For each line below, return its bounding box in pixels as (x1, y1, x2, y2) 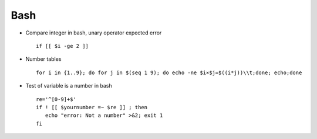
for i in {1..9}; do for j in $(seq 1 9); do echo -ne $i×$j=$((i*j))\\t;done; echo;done (36, 69, 302, 76)
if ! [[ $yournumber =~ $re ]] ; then (36, 104, 148, 110)
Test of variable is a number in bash (25, 82, 113, 89)
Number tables (25, 55, 62, 62)
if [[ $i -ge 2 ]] (36, 43, 89, 49)
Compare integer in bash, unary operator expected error (25, 29, 162, 36)
